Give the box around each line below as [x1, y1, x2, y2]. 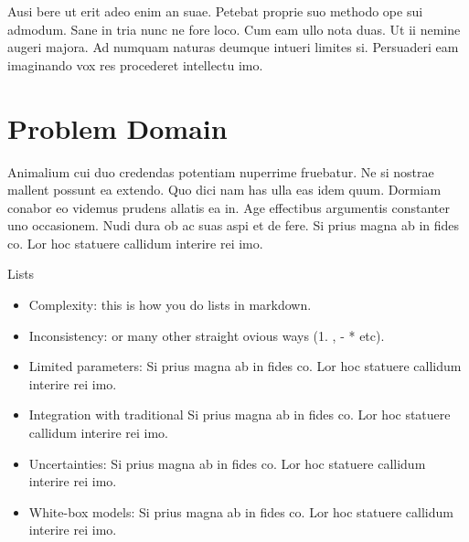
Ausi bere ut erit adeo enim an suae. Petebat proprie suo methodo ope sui [7, 2, 423, 20]
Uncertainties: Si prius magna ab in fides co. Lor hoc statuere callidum [28, 453, 426, 473]
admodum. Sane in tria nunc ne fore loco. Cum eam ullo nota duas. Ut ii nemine [7, 19, 461, 38]
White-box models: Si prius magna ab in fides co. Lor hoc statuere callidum [28, 502, 453, 521]
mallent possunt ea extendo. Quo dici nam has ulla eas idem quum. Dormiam [7, 180, 442, 199]
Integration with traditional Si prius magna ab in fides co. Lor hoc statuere [28, 405, 451, 424]
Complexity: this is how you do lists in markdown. [28, 295, 312, 314]
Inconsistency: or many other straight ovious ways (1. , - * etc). [28, 325, 385, 345]
